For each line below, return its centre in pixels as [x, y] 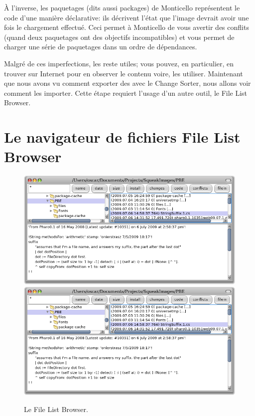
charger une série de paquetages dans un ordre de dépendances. [101, 47]
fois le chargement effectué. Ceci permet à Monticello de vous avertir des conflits [127, 27]
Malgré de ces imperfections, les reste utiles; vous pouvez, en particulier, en [119, 63]
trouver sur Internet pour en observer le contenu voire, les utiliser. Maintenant [124, 73]
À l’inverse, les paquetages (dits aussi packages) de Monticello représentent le [122, 7]
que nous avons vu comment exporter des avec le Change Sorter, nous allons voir [127, 83]
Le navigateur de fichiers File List [122, 137]
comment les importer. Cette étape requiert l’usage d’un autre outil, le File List [126, 93]
